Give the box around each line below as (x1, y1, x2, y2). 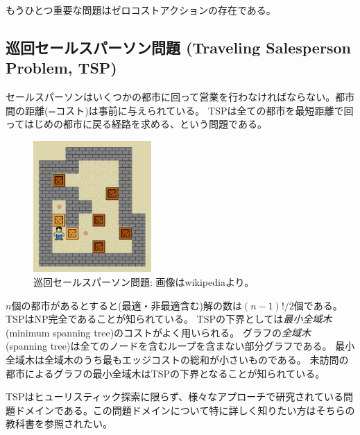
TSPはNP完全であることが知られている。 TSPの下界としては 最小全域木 (6, 312, 332, 326)
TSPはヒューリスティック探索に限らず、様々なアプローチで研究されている (6, 389, 343, 404)
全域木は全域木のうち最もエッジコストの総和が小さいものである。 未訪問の (6, 352, 349, 366)
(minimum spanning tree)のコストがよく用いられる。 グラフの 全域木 (6, 325, 311, 339)
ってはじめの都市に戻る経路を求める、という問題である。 (6, 117, 267, 131)
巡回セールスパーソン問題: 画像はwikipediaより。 (33, 275, 255, 289)
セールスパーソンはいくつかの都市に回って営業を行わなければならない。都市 (6, 89, 355, 104)
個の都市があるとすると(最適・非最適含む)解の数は (11, 298, 242, 312)
